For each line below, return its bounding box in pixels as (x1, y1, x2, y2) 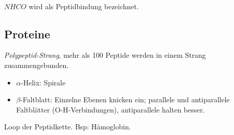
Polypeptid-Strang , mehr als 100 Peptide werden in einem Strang (4, 50, 206, 60)
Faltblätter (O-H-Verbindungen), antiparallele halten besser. (16, 104, 205, 115)
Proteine (4, 26, 51, 41)
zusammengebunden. (4, 59, 69, 70)
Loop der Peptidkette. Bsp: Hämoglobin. (4, 121, 131, 132)
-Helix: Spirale (20, 77, 65, 87)
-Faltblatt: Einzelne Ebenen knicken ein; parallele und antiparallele (20, 94, 230, 105)
